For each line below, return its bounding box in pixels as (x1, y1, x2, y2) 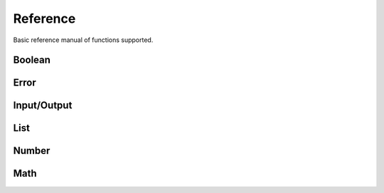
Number (13, 145, 50, 157)
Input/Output (13, 100, 73, 112)
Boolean (13, 54, 51, 66)
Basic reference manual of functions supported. (13, 36, 154, 44)
